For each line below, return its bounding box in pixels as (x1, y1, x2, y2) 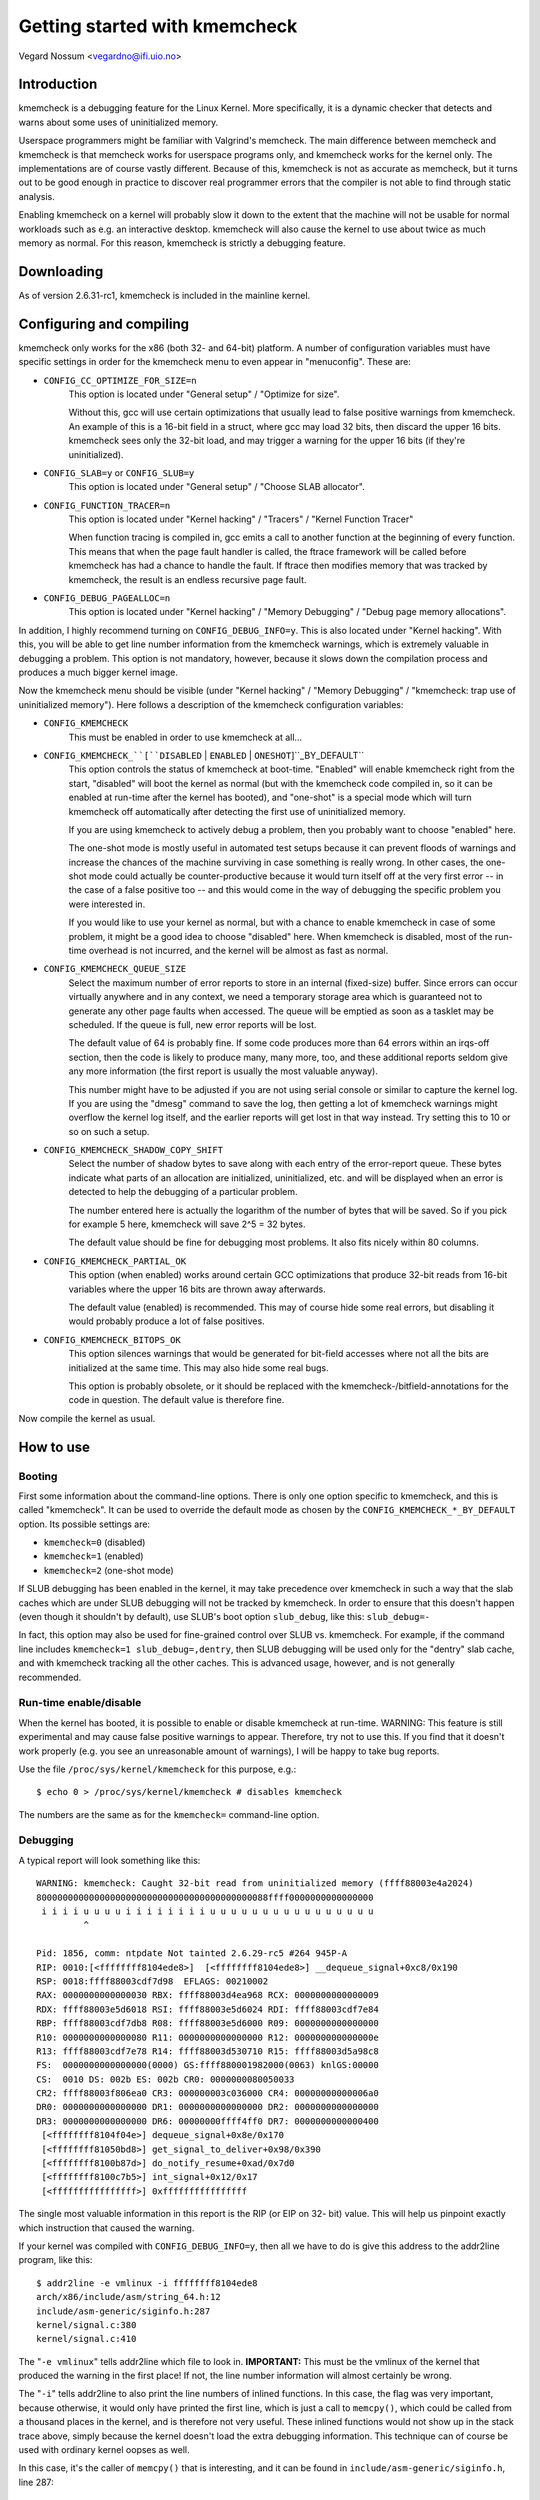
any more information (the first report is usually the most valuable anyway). (68, 1065, 379, 1077)
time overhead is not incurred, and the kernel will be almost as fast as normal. (68, 945, 389, 957)
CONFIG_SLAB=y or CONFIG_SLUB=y (43, 466, 195, 479)
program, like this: (18, 2254, 93, 2266)
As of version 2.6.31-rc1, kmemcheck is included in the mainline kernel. (18, 289, 311, 301)
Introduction (18, 76, 98, 93)
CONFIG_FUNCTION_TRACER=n (43, 500, 171, 511)
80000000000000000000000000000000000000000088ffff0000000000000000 (36, 1891, 374, 1903)
